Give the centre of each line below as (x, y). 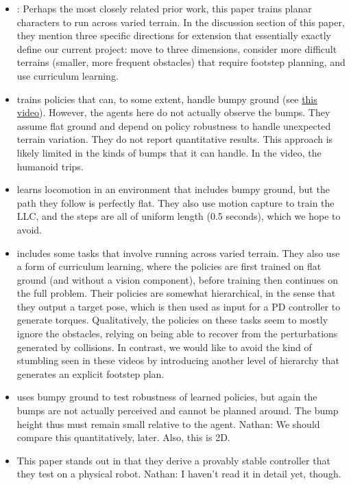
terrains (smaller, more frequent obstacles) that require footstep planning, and (181, 62)
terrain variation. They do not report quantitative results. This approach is (175, 139)
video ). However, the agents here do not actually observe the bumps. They (173, 112)
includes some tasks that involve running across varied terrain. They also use (178, 252)
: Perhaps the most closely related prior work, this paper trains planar (164, 8)
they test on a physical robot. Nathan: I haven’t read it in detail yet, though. (179, 474)
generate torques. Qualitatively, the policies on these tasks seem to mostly (172, 320)
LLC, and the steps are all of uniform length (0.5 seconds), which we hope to (179, 216)
